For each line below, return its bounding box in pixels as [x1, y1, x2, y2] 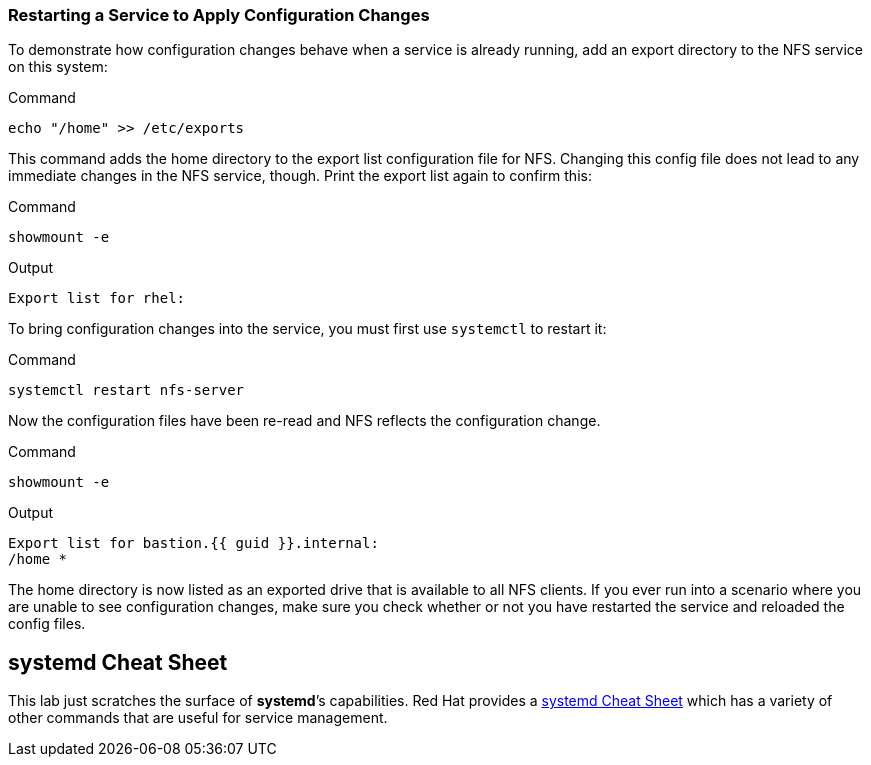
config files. [8, 615, 86, 633]
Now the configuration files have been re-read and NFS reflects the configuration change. [8, 412, 601, 430]
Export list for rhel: [8, 290, 186, 307]
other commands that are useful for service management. [8, 709, 388, 727]
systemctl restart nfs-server [8, 382, 245, 399]
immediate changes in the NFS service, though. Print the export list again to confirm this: [8, 167, 592, 185]
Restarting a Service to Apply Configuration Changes [8, 5, 430, 25]
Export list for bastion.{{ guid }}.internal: [8, 535, 379, 552]
